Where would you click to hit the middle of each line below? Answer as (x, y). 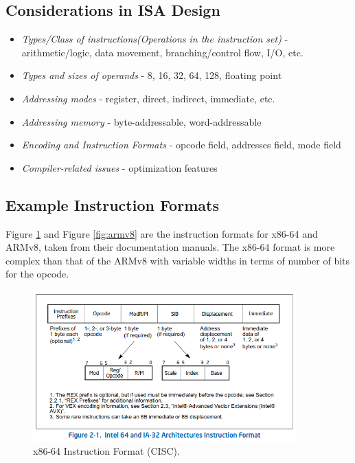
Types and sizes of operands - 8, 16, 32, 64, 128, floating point (152, 75)
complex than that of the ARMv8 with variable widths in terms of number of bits (178, 260)
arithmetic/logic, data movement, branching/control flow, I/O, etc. (162, 52)
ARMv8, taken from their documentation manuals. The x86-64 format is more (170, 247)
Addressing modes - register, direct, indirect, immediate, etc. (148, 98)
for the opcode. (37, 274)
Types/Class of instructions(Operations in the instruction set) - (155, 39)
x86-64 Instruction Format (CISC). (106, 451)
